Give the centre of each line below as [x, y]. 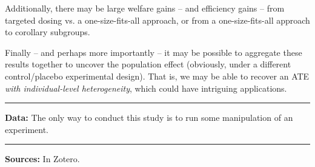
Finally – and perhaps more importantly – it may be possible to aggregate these [154, 52]
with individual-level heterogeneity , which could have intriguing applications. [146, 88]
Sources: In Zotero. [42, 159]
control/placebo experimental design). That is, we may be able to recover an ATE [157, 76]
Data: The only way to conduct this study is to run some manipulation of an [149, 118]
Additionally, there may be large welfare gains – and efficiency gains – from [145, 8]
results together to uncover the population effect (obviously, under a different [148, 64]
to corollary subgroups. [48, 32]
